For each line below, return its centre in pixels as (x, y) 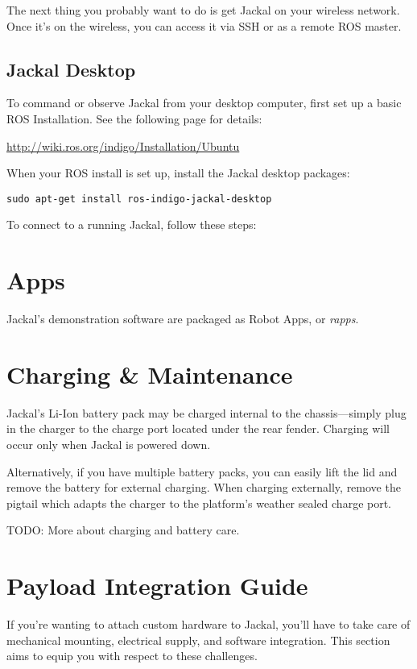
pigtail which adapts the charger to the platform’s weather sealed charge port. (199, 503)
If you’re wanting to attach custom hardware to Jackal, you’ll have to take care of (208, 624)
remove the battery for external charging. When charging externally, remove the (204, 487)
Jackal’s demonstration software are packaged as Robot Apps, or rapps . (183, 319)
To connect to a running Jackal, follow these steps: (132, 224)
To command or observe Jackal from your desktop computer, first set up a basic (204, 103)
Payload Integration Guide (157, 586)
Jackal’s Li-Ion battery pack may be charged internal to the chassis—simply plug (206, 412)
